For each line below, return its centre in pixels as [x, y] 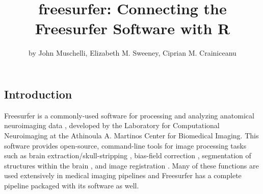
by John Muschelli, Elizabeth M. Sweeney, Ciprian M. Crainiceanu [133, 53]
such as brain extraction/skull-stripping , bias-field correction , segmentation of [128, 155]
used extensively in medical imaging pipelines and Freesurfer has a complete [123, 175]
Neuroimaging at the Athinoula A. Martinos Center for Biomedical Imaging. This [131, 135]
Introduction [38, 94]
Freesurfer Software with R [133, 28]
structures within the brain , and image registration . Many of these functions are [131, 165]
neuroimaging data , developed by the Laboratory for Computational [112, 125]
